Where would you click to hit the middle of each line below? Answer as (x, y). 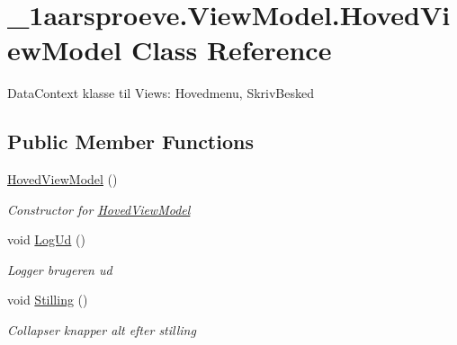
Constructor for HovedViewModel (99, 209)
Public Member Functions (130, 142)
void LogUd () (46, 239)
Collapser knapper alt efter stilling (102, 330)
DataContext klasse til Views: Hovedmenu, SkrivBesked (161, 93)
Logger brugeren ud (60, 269)
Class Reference (231, 50)
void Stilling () (48, 300)
